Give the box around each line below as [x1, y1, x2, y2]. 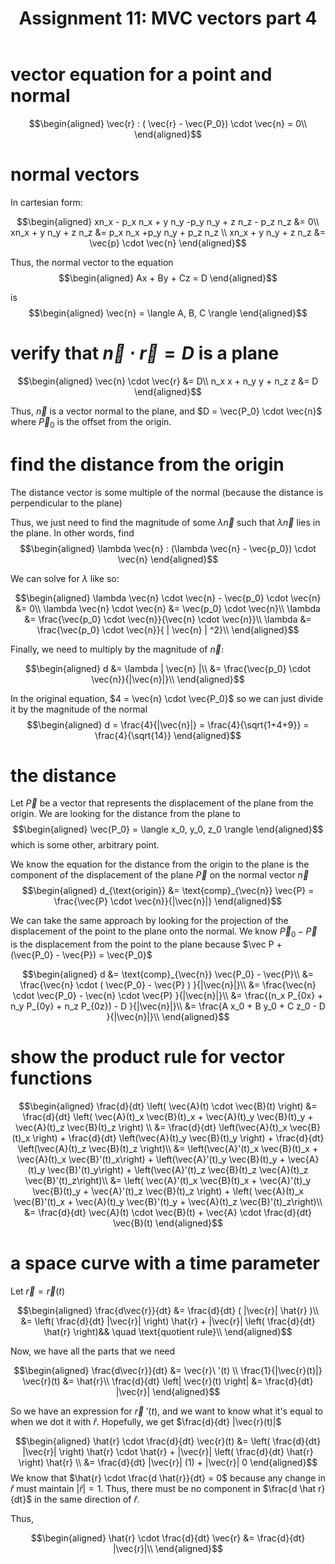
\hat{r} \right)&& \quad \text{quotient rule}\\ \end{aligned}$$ [43, 1326, 293, 1338]
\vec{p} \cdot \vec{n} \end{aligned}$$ [89, 237, 247, 249]
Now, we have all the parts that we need [10, 1345, 176, 1357]
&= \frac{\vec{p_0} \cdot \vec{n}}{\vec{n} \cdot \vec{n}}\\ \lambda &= [24, 613, 312, 625]
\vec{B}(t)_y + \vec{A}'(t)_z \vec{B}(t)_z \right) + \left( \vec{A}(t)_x [32, 1185, 304, 1197]
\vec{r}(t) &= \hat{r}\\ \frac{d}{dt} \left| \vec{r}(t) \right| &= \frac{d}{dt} [22, 1375, 314, 1387]
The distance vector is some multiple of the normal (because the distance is [10, 486, 324, 498]
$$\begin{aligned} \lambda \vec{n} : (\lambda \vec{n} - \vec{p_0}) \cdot [19, 542, 317, 554]
